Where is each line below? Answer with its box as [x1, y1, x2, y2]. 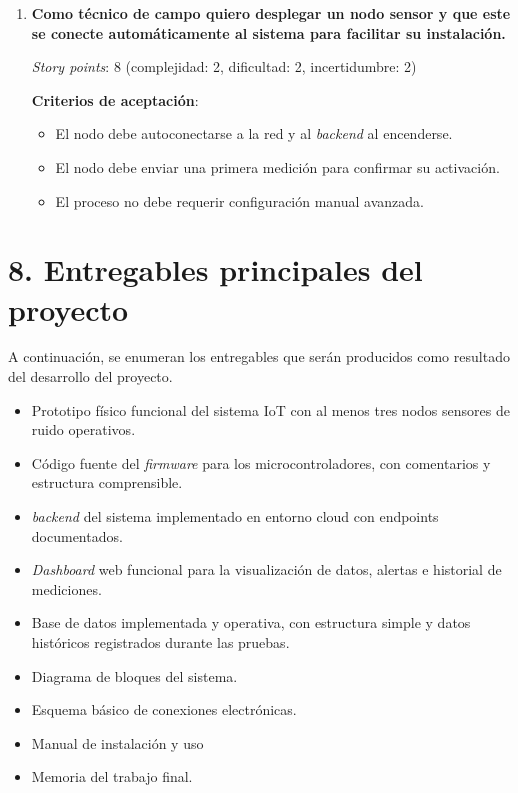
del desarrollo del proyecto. [8, 366, 173, 387]
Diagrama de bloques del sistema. [31, 665, 238, 686]
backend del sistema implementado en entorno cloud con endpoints [31, 506, 439, 527]
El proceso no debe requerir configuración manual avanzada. [55, 190, 424, 211]
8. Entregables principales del [8, 249, 423, 290]
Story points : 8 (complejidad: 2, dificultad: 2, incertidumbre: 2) [31, 56, 417, 77]
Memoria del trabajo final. [31, 766, 193, 787]
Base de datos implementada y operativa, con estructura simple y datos [31, 612, 471, 633]
